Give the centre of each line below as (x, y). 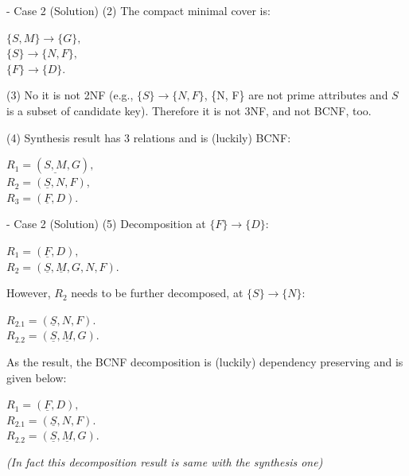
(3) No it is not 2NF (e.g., (70, 95)
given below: (37, 377)
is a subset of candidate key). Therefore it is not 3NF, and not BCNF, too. (189, 110)
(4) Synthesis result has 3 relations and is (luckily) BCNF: (149, 137)
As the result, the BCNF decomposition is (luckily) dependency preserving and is (205, 361)
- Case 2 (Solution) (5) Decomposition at (106, 224)
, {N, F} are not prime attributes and (296, 95)
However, (29, 293)
